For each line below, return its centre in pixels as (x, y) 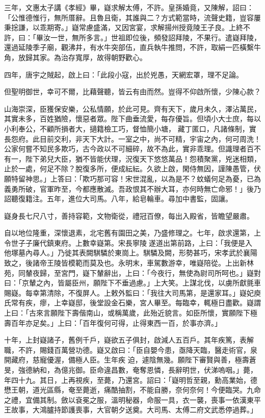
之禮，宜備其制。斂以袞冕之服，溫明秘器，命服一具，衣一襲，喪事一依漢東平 (132, 399)
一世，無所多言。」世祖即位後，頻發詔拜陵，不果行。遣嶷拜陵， (155, 37)
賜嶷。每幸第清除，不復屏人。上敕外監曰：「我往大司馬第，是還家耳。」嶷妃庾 (132, 292)
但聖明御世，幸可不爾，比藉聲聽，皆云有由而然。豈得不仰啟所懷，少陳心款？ (132, 92)
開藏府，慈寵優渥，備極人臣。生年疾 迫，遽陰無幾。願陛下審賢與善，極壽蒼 (130, 360)
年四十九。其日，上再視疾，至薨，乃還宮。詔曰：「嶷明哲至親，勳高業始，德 (131, 380)
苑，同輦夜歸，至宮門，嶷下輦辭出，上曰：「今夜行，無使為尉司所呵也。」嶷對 (132, 272)
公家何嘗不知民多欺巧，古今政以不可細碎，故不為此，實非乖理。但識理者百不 (132, 149)
